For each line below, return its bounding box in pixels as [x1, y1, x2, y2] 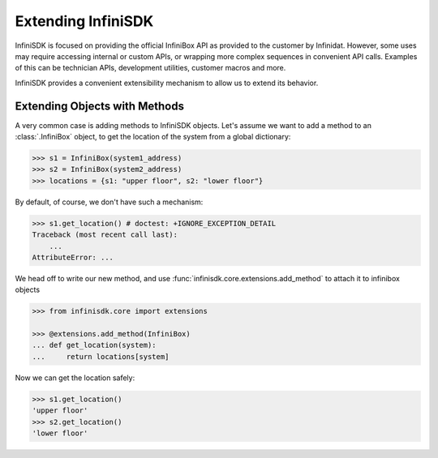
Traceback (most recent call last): [32, 230, 178, 239]
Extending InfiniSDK [15, 12, 154, 30]
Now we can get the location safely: [15, 373, 135, 383]
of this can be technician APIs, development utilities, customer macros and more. [15, 63, 286, 73]
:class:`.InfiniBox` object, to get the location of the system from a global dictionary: [15, 132, 291, 142]
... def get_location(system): [32, 340, 157, 350]
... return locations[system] [32, 352, 170, 361]
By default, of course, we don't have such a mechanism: [15, 197, 204, 207]
